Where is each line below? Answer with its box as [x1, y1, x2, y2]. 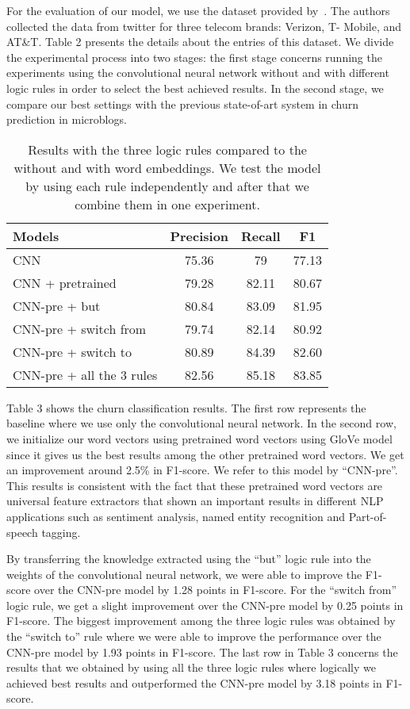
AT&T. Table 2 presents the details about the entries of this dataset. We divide [6, 33, 394, 50]
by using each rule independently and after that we [25, 176, 309, 195]
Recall [241, 226, 281, 245]
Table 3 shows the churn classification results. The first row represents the [6, 399, 366, 416]
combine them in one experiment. [75, 194, 260, 213]
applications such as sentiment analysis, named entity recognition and [6, 508, 346, 524]
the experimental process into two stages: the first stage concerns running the [6, 48, 382, 65]
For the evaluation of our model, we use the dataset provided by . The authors [6, 2, 390, 18]
